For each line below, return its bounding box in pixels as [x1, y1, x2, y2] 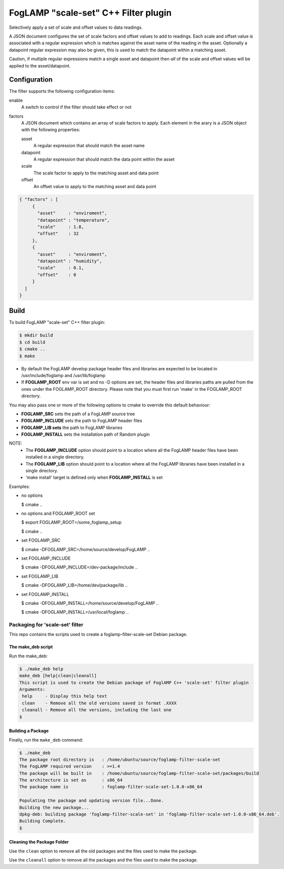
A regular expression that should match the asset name [33, 143, 145, 148]
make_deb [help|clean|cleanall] [19, 673, 97, 678]
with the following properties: [21, 127, 81, 133]
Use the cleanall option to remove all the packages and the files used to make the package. [9, 857, 198, 863]
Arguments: [19, 686, 45, 692]
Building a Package [9, 728, 49, 734]
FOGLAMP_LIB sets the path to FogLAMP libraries [21, 424, 123, 430]
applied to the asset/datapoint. [9, 63, 71, 68]
